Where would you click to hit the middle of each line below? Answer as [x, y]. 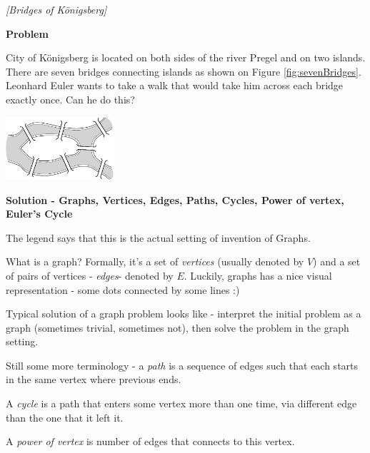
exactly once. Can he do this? [70, 99]
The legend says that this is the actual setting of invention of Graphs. [158, 237]
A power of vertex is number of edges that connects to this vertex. [150, 441]
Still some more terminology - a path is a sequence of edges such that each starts [182, 365]
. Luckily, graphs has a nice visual [258, 275]
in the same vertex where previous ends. [94, 379]
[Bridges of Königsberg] [56, 9]
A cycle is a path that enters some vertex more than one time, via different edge [181, 403]
